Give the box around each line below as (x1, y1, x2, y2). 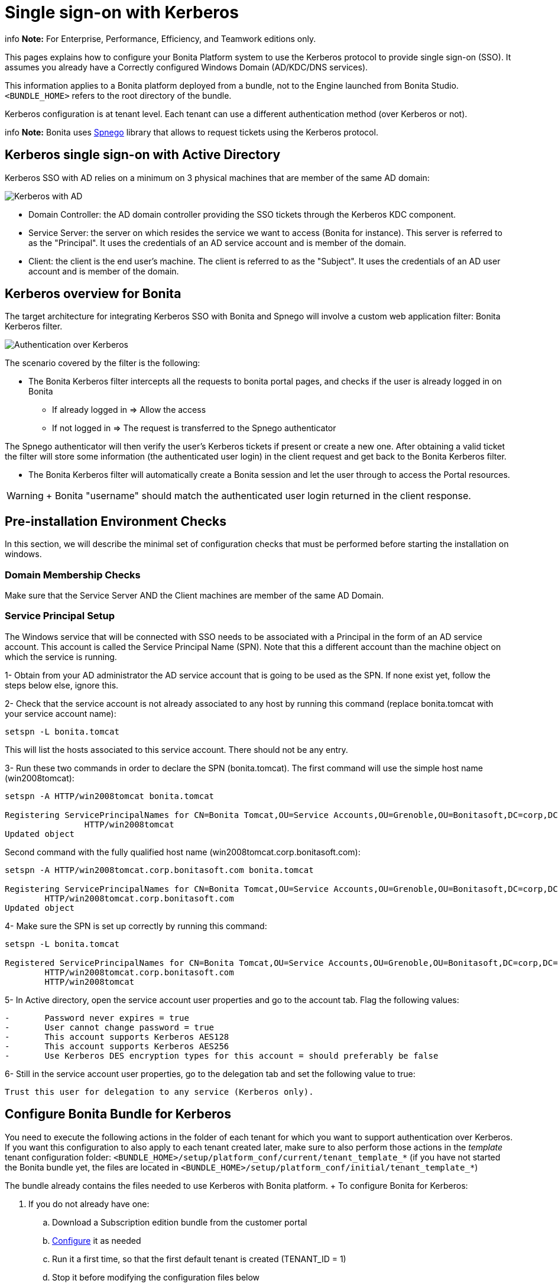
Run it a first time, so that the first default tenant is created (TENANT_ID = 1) (52, 1253, 346, 1264)
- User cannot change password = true (5, 1022, 215, 1032)
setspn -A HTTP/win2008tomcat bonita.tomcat (5, 791, 215, 801)
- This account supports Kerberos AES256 (5, 1041, 229, 1051)
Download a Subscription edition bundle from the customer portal (52, 1217, 307, 1227)
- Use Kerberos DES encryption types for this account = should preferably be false (5, 1050, 439, 1060)
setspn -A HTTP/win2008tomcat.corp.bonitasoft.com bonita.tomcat (5, 865, 314, 875)
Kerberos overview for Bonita (5, 286, 181, 302)
